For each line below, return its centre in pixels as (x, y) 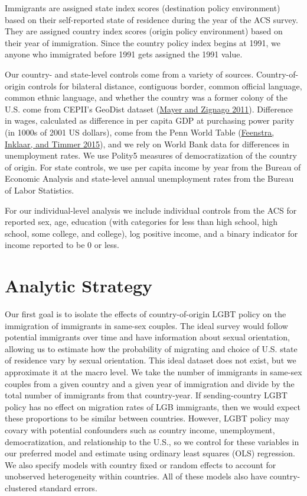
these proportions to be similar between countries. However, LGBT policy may (147, 418)
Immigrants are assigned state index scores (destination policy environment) (143, 8)
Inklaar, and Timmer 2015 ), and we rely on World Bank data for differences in (147, 144)
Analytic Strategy (79, 286)
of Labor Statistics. (40, 190)
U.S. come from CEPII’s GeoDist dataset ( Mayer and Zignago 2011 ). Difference (149, 109)
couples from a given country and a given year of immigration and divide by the (150, 383)
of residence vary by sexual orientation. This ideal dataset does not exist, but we (151, 360)
